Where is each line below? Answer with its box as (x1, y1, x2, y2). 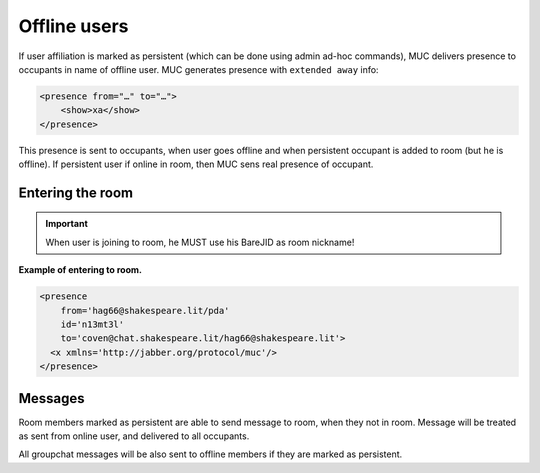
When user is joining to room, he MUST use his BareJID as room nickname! (45, 236, 355, 248)
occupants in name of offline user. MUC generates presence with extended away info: (18, 63, 379, 75)
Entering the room (18, 184, 134, 201)
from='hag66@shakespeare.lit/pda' (60, 305, 230, 316)
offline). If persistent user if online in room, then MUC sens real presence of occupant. (18, 158, 374, 170)
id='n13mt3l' (60, 319, 125, 330)
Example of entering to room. (18, 264, 142, 276)
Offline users (18, 15, 129, 37)
